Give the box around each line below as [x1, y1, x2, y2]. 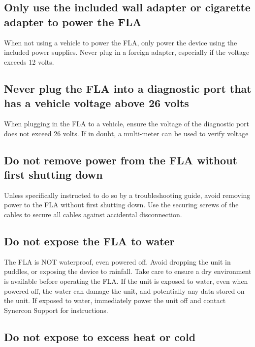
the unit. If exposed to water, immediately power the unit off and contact [4, 295, 226, 306]
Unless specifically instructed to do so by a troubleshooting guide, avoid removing [4, 190, 251, 200]
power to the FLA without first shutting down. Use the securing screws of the [4, 199, 239, 210]
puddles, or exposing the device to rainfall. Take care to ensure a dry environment [4, 266, 252, 276]
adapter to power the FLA [4, 14, 142, 29]
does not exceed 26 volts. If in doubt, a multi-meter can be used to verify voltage [4, 128, 249, 138]
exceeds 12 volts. [4, 56, 54, 67]
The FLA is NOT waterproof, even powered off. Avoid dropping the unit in [4, 256, 231, 267]
